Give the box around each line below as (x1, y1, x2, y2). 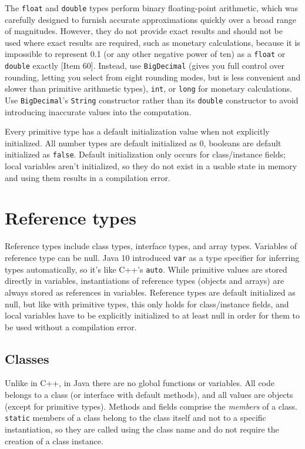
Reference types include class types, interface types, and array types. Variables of (5, 240, 297, 252)
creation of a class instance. (5, 434, 103, 447)
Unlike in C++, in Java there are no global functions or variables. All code (5, 377, 275, 389)
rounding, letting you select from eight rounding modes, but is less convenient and (5, 71, 301, 83)
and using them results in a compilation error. (5, 171, 170, 183)
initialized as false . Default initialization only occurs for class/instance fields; (5, 148, 286, 160)
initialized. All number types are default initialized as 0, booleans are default (5, 136, 281, 149)
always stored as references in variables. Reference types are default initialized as (5, 286, 296, 298)
